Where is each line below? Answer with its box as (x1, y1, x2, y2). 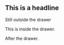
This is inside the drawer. (5, 26, 55, 32)
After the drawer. (5, 35, 39, 41)
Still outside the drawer (5, 16, 51, 22)
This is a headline (5, 4, 59, 12)
